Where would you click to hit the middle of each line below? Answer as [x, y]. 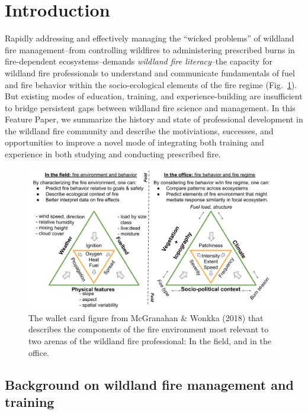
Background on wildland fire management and [149, 384]
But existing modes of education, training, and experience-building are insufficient [154, 96]
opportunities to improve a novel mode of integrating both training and [134, 142]
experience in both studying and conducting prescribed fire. [113, 154]
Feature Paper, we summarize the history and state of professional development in [154, 119]
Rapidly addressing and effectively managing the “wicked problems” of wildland [150, 38]
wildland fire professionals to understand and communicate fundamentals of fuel [150, 72]
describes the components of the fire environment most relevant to [149, 329]
